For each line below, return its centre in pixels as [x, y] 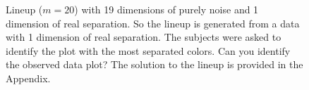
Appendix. [28, 78]
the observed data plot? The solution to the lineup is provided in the [154, 64]
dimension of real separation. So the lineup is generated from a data [153, 23]
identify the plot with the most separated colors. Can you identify [148, 50]
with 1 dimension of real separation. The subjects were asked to [144, 37]
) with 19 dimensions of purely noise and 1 [166, 9]
